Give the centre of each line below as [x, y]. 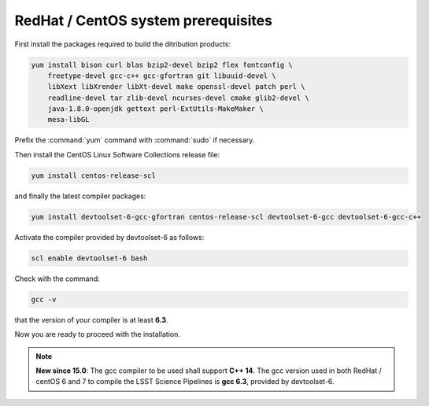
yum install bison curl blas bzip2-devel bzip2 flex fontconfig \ [162, 65]
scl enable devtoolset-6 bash [89, 258]
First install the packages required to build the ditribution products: [123, 44]
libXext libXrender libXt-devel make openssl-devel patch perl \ [176, 87]
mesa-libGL [68, 120]
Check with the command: [57, 279]
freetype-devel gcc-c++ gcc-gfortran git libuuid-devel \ [162, 76]
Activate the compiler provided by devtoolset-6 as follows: [109, 237]
